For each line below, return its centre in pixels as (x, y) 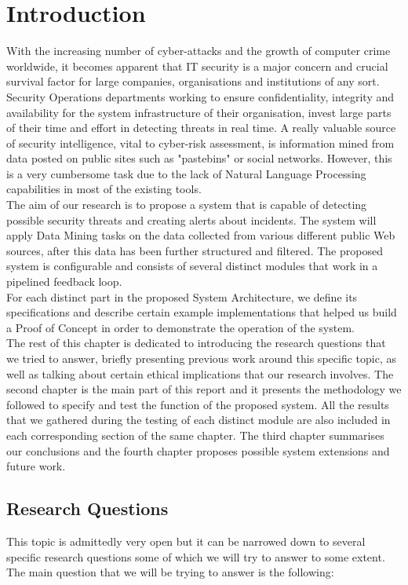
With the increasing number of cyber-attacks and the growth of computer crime (199, 51)
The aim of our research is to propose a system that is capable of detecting (187, 205)
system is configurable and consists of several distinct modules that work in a (192, 266)
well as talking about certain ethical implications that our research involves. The (200, 373)
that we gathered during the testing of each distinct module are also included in (199, 420)
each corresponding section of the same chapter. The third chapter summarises (195, 435)
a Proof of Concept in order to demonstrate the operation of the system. (180, 327)
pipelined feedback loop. (64, 282)
